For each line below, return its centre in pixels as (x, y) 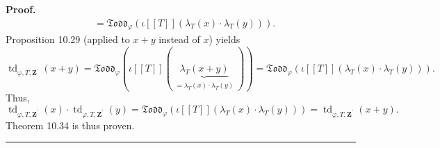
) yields (225, 39)
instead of (179, 39)
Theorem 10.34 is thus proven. (70, 125)
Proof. (21, 9)
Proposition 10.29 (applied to (68, 39)
